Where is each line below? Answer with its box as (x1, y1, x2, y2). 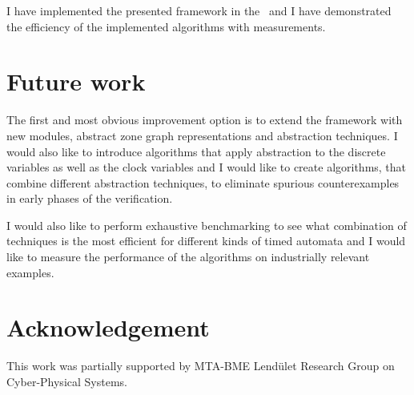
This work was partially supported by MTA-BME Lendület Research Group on (6, 357, 395, 374)
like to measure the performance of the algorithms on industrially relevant (6, 248, 370, 265)
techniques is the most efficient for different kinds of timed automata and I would (6, 232, 406, 249)
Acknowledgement (6, 311, 210, 344)
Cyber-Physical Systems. (6, 373, 127, 389)
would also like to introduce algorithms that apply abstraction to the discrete (6, 143, 386, 159)
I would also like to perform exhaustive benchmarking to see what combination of (6, 216, 407, 233)
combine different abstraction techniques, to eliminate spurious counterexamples (6, 174, 400, 191)
